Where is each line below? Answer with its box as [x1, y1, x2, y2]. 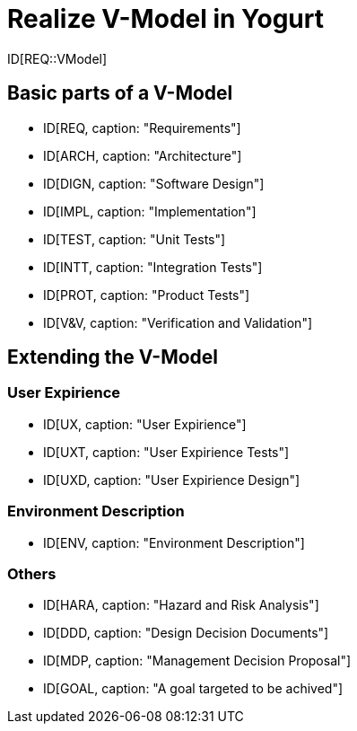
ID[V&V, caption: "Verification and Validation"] [43, 314, 313, 330]
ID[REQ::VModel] [7, 50, 108, 66]
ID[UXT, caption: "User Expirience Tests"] [43, 444, 290, 460]
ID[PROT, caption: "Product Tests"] [43, 286, 250, 303]
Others [7, 564, 57, 583]
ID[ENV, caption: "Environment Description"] [43, 534, 305, 550]
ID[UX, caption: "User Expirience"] [43, 416, 247, 432]
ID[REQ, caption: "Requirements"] [43, 119, 241, 136]
